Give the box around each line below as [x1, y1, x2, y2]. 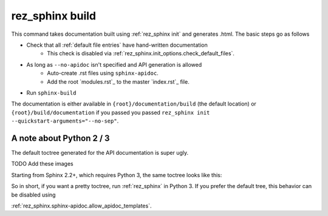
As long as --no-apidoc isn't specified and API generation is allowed [26, 61, 202, 68]
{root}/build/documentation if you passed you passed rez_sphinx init [11, 109, 210, 116]
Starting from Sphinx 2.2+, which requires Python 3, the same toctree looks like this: [11, 171, 222, 178]
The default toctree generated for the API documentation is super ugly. [11, 149, 189, 156]
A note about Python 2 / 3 [11, 133, 110, 143]
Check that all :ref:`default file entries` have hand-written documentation [26, 41, 208, 49]
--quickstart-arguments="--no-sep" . [11, 117, 119, 124]
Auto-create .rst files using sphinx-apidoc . [47, 70, 159, 77]
